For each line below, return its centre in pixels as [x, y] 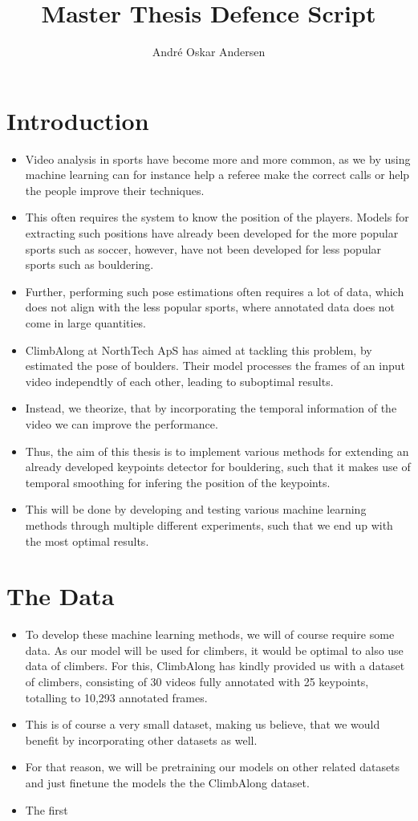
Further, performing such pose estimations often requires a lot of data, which [215, 291]
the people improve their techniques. [115, 190]
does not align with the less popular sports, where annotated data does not [210, 307]
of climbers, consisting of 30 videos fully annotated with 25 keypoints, [197, 682]
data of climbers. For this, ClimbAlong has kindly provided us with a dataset [215, 666]
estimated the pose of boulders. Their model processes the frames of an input [215, 366]
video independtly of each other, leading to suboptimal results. [179, 381]
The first [47, 809]
